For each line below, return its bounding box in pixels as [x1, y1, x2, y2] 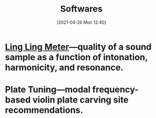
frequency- [92, 84, 139, 95]
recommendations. [5, 105, 83, 116]
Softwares [60, 3, 103, 15]
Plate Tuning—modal [5, 84, 91, 95]
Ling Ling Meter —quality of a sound [5, 41, 152, 52]
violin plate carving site [32, 94, 129, 105]
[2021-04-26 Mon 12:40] [56, 19, 107, 25]
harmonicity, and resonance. [5, 62, 124, 73]
